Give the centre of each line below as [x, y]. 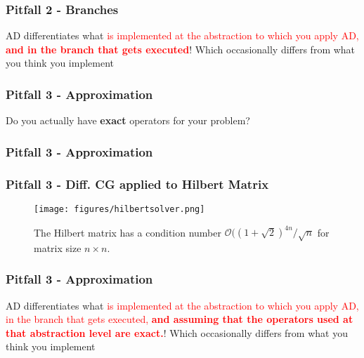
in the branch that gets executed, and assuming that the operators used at [180, 319]
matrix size [58, 247]
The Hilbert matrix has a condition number [128, 232]
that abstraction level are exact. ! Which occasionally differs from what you [177, 332]
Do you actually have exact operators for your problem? [128, 120]
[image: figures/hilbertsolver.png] [119, 209]
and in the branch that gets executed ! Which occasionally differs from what [181, 49]
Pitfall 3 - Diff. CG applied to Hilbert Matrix [137, 184]
